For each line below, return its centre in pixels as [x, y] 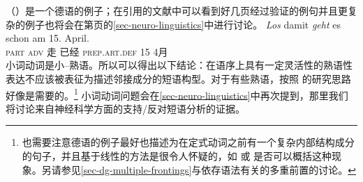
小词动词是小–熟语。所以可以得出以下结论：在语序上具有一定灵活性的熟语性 [179, 65]
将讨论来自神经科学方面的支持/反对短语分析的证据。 [125, 108]
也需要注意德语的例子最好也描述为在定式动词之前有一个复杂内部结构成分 [188, 142]
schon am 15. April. [47, 38]
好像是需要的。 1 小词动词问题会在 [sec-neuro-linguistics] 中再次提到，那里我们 [177, 94]
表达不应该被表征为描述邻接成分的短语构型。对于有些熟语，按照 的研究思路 [178, 78]
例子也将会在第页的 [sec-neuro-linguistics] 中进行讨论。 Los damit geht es [183, 24]
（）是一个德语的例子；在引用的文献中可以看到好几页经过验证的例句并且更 [177, 10]
